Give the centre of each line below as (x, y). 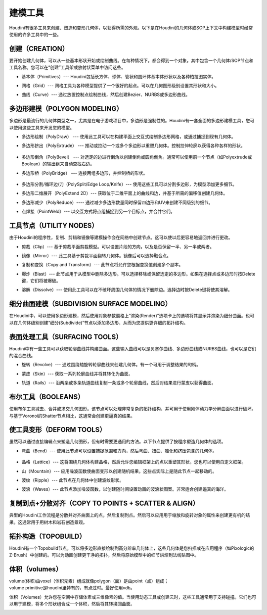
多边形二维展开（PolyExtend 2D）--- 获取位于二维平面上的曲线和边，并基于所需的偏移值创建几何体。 (125, 193)
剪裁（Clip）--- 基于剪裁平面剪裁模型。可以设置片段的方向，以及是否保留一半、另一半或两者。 (118, 246)
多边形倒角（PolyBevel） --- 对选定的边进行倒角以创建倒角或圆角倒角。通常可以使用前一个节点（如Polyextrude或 (137, 157)
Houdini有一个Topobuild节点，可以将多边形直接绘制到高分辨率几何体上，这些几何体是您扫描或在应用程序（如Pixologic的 (132, 548)
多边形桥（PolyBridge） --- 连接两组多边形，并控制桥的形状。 (85, 173)
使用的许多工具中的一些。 (35, 34)
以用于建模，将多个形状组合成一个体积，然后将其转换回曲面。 (72, 604)
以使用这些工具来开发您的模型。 (42, 127)
